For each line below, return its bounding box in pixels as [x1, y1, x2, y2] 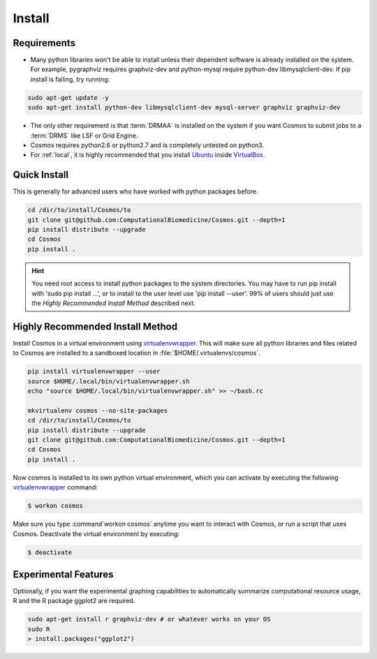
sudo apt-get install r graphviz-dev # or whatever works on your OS [27, 615, 271, 623]
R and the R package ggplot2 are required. [13, 597, 135, 605]
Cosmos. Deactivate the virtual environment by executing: [13, 529, 180, 538]
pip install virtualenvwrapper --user [27, 367, 161, 376]
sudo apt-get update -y [27, 94, 110, 101]
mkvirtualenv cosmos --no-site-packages [27, 406, 168, 415]
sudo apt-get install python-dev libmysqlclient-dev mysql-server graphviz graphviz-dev [27, 103, 341, 112]
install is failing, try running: [30, 75, 110, 83]
